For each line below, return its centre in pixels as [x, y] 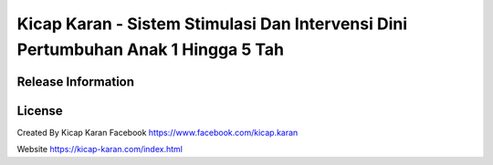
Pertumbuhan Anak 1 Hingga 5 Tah [151, 49]
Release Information [76, 82]
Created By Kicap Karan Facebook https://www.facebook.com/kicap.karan [157, 132]
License [40, 111]
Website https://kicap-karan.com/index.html [100, 150]
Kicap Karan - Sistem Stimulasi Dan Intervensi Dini [212, 24]
